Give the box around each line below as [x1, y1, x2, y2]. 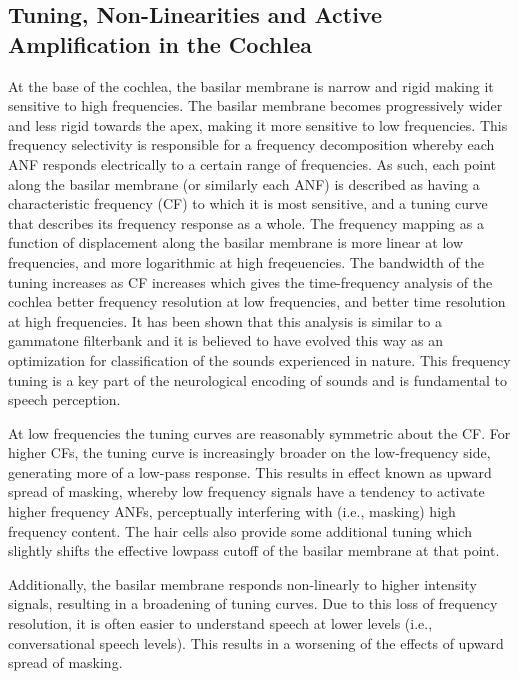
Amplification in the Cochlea [8, 28, 312, 59]
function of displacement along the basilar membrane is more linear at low [8, 232, 463, 253]
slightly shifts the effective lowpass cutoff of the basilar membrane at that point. [8, 540, 500, 561]
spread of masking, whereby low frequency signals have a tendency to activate [8, 481, 485, 502]
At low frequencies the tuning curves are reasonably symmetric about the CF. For [8, 422, 511, 443]
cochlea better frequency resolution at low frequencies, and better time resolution [8, 291, 506, 312]
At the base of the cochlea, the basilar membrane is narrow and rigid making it [8, 75, 494, 96]
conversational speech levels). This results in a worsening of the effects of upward [8, 632, 504, 653]
